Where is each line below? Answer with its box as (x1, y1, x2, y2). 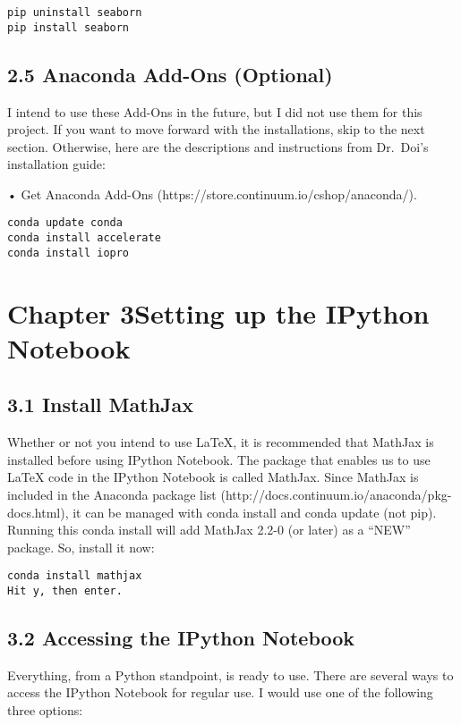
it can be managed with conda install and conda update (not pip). (73, 502, 437, 521)
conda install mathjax (7, 569, 142, 583)
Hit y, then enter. (7, 585, 123, 598)
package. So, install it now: (7, 537, 155, 556)
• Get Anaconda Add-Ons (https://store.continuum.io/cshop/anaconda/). (7, 184, 417, 203)
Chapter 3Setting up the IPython (7, 294, 430, 331)
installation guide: (7, 155, 106, 173)
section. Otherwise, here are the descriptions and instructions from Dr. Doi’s (7, 137, 429, 156)
